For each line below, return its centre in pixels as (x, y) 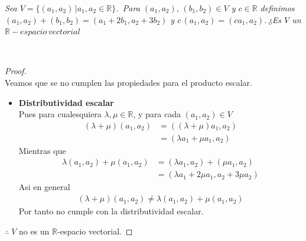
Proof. (16, 71)
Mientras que (42, 150)
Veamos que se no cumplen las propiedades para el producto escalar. (128, 82)
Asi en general (44, 187)
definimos (277, 8)
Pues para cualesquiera (60, 114)
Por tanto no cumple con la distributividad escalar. (111, 211)
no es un (34, 231)
